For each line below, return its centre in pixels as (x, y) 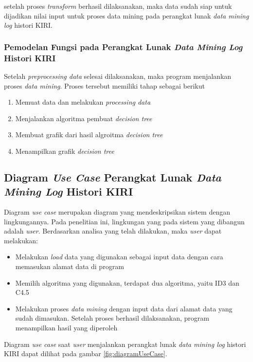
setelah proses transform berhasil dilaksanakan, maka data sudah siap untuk (118, 6)
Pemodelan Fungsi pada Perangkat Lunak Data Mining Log (123, 46)
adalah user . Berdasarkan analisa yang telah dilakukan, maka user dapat (113, 231)
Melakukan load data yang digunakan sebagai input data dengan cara (119, 257)
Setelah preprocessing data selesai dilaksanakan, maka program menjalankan (118, 76)
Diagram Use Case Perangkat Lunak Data (113, 177)
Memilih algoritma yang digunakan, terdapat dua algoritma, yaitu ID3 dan (127, 282)
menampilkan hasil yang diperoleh (66, 328)
